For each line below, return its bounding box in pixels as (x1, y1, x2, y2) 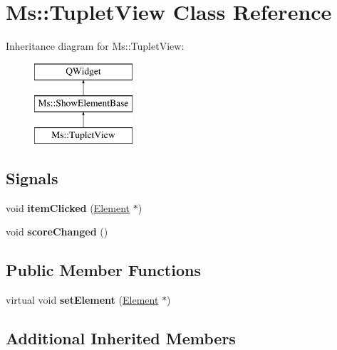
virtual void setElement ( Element (6, 292, 159, 307)
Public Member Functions (6, 259, 201, 281)
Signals (6, 167, 58, 189)
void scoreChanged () (6, 224, 108, 239)
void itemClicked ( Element (6, 200, 130, 215)
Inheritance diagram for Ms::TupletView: (6, 38, 185, 53)
